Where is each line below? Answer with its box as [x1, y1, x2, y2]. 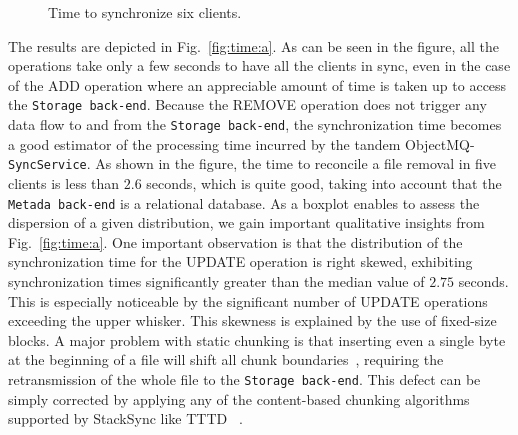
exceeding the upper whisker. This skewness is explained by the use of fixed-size [8, 310, 497, 331]
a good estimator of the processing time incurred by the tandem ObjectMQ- [8, 133, 475, 154]
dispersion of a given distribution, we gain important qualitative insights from [8, 212, 485, 233]
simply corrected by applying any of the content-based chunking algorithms [8, 388, 470, 409]
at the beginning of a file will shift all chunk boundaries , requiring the [8, 349, 444, 370]
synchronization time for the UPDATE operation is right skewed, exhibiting [8, 251, 473, 272]
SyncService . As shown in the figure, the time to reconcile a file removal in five [8, 153, 497, 174]
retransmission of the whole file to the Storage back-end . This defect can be [8, 368, 481, 389]
